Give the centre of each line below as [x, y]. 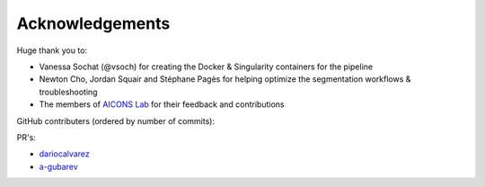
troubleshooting [68, 92]
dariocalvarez [64, 154]
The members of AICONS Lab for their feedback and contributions [162, 104]
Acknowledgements [93, 23]
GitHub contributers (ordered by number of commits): [116, 120]
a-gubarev [58, 166]
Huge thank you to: [52, 50]
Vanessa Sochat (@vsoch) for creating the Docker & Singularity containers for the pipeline [206, 67]
